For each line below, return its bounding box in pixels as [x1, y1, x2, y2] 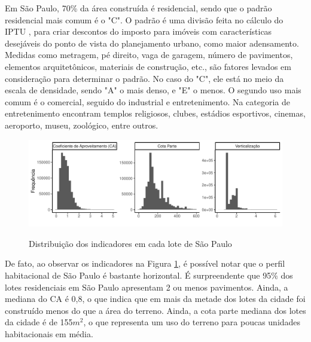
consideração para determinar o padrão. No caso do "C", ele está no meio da [5, 72, 284, 84]
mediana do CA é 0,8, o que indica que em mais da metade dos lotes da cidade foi [5, 292, 306, 305]
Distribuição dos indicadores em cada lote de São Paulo [29, 237, 232, 249]
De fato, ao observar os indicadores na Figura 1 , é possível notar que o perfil [5, 257, 285, 270]
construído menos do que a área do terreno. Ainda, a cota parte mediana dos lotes [5, 304, 306, 316]
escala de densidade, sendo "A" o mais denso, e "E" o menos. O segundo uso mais [5, 84, 301, 96]
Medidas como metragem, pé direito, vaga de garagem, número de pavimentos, [5, 48, 293, 61]
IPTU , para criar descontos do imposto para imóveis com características [5, 25, 272, 38]
